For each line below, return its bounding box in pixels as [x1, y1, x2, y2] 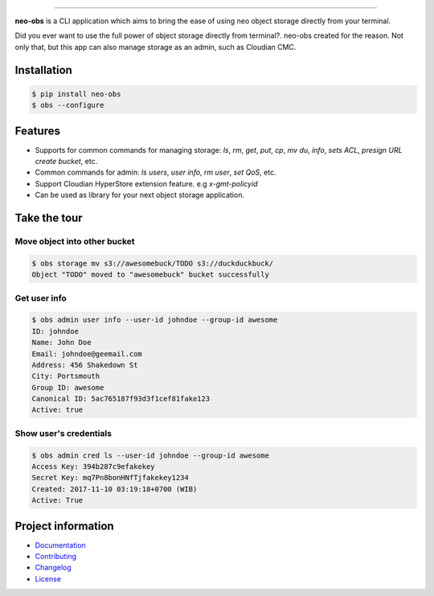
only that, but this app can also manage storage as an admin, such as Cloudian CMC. [14, 42, 297, 51]
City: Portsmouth [31, 372, 100, 381]
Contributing [35, 552, 76, 561]
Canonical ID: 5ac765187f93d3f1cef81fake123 [31, 394, 211, 404]
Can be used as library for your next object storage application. [35, 190, 245, 200]
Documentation [35, 540, 86, 550]
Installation [14, 63, 72, 76]
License [35, 573, 62, 583]
